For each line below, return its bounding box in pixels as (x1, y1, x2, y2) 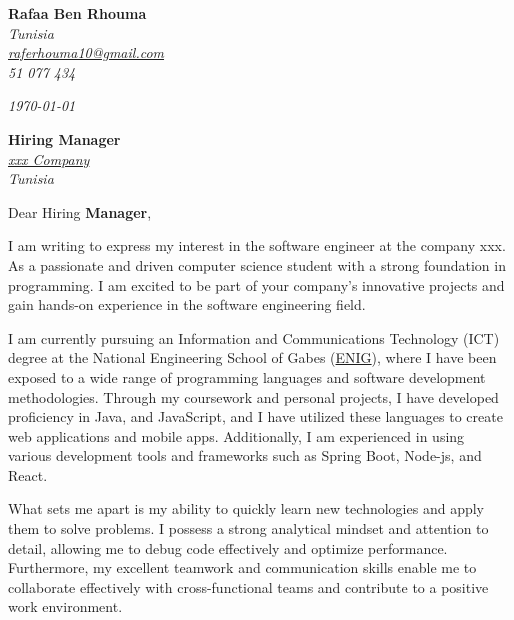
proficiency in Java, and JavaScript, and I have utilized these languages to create (8, 406, 503, 427)
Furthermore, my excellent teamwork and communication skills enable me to (8, 557, 477, 578)
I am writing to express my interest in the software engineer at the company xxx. (8, 235, 506, 256)
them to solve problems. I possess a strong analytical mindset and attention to (8, 518, 489, 539)
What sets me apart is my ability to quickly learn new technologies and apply (8, 498, 484, 519)
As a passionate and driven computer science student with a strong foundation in (8, 254, 506, 275)
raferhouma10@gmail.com (8, 42, 165, 63)
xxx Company (8, 148, 90, 169)
